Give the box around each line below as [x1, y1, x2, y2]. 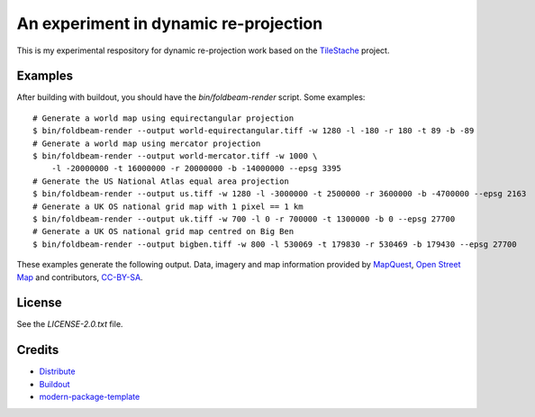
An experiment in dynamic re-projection [16, 14, 323, 33]
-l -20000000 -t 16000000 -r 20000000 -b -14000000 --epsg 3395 [50, 163, 341, 174]
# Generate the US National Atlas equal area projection [32, 176, 290, 186]
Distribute [39, 366, 76, 377]
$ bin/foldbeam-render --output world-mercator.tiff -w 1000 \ [32, 151, 318, 161]
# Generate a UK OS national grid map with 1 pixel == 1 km [32, 201, 304, 212]
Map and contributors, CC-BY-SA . [16, 271, 143, 283]
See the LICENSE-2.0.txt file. [16, 319, 123, 330]
